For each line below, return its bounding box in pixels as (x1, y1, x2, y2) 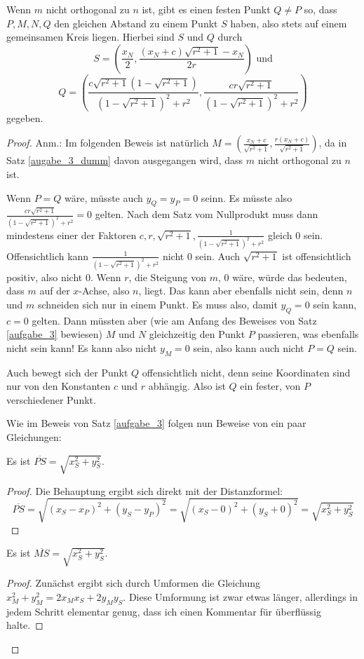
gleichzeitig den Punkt (149, 327, 245, 341)
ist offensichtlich (282, 248, 351, 263)
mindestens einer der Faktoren (6, 227, 137, 242)
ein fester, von (240, 379, 301, 393)
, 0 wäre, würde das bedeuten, (217, 269, 347, 284)
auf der (39, 283, 70, 298)
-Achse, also (79, 283, 130, 298)
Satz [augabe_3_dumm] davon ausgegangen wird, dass (6, 153, 243, 168)
